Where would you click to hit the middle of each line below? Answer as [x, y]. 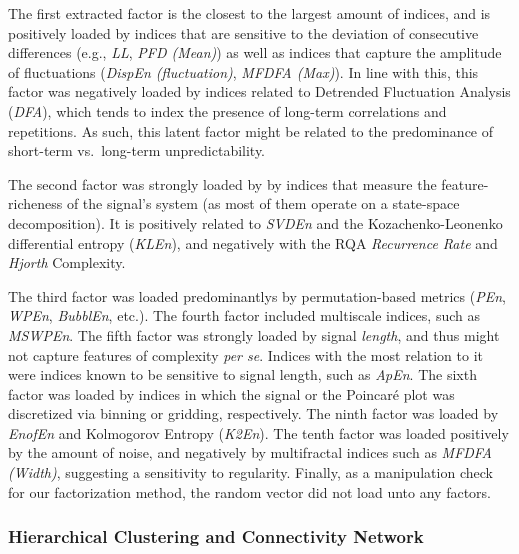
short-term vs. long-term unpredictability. [137, 150]
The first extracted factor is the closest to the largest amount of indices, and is [249, 13]
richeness [35, 203]
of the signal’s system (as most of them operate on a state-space [263, 203]
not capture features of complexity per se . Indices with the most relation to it [245, 354]
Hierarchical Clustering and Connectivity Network [216, 536]
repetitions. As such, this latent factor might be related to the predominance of [251, 130]
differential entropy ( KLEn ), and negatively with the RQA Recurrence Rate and [253, 242]
